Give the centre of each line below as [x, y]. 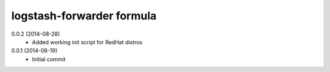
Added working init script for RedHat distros [87, 42]
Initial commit [49, 59]
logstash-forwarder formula [84, 16]
